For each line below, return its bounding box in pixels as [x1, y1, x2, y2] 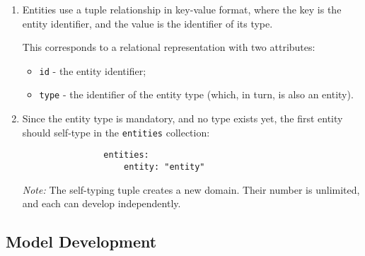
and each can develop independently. [22, 196, 181, 211]
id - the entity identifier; [39, 63, 146, 78]
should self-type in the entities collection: [22, 124, 210, 139]
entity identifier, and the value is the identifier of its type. [22, 16, 273, 30]
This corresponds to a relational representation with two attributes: [22, 40, 315, 54]
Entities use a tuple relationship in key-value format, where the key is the [22, 2, 342, 16]
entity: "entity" [123, 162, 205, 172]
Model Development [6, 231, 157, 252]
